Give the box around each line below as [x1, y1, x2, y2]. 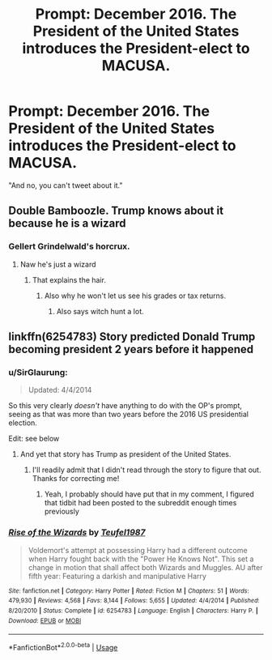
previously [44, 507, 79, 517]
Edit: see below [8, 434, 60, 444]
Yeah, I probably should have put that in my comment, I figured [44, 489, 255, 499]
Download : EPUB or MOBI [8, 616, 82, 624]
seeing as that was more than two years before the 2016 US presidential [8, 410, 249, 419]
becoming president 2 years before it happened [8, 343, 254, 356]
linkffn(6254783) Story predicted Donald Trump [8, 330, 256, 344]
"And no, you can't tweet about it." [8, 180, 123, 190]
